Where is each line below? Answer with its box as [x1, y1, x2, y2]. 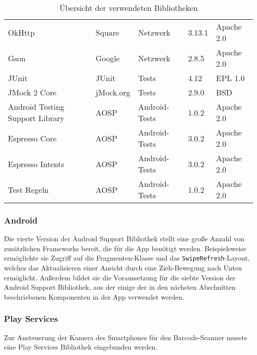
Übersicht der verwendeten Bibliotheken [59, 2, 198, 13]
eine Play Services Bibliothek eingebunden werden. [4, 342, 158, 352]
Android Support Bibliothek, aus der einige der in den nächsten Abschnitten [4, 282, 236, 292]
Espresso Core [8, 132, 57, 144]
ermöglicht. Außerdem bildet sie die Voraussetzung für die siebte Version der [4, 272, 236, 282]
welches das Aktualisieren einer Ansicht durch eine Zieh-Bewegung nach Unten [4, 263, 242, 273]
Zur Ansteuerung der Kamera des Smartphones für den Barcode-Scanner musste [4, 332, 248, 342]
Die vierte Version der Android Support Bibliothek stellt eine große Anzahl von [4, 233, 245, 244]
